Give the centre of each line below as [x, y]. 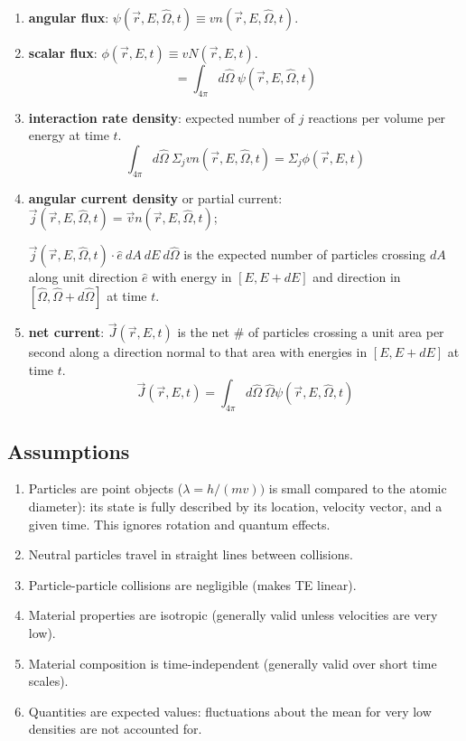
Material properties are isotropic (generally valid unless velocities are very [233, 615]
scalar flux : [63, 52]
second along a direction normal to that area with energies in [198, 352]
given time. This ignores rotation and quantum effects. [179, 524]
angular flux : [69, 17]
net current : [66, 332]
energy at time [69, 135]
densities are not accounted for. [115, 729]
